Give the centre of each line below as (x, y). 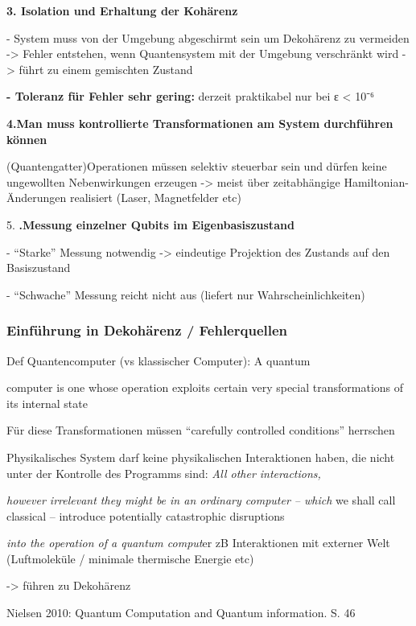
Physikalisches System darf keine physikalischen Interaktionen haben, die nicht (201, 457)
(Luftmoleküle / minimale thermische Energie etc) (130, 558)
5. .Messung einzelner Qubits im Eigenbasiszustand (150, 224)
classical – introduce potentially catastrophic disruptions (146, 515)
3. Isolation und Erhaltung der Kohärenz (122, 10)
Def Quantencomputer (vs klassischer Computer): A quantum (159, 360)
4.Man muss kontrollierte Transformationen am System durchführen (200, 123)
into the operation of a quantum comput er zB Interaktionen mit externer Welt (198, 543)
